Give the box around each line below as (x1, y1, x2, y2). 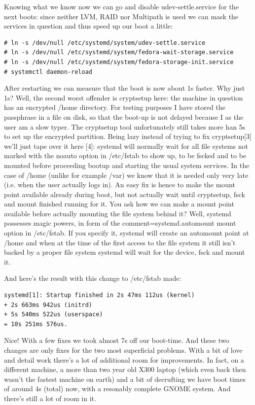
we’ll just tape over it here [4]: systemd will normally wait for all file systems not (4, 140, 248, 151)
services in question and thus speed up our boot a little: (4, 21, 173, 31)
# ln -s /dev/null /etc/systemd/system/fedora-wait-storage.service (4, 49, 234, 56)
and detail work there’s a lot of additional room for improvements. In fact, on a (4, 354, 244, 365)
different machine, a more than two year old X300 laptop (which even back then (4, 364, 246, 374)
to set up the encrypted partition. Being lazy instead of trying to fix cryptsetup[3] (4, 131, 252, 141)
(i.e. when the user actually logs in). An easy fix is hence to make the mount (4, 179, 235, 190)
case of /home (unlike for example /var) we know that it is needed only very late (4, 169, 249, 180)
